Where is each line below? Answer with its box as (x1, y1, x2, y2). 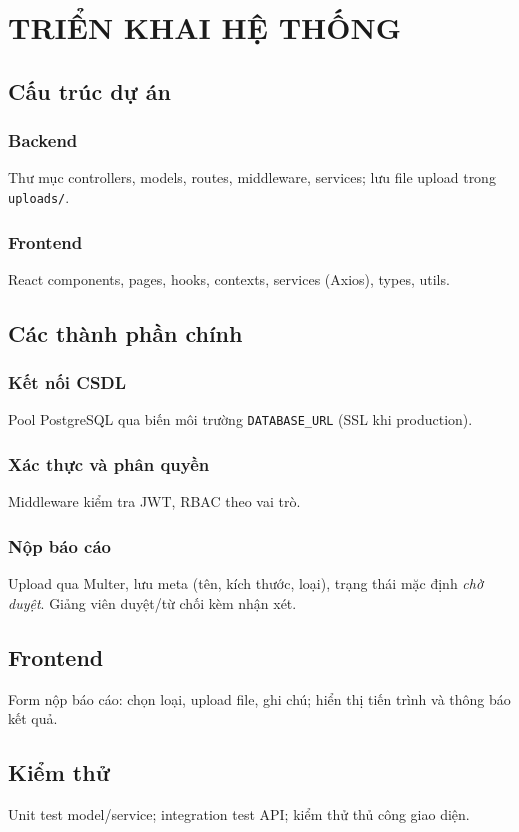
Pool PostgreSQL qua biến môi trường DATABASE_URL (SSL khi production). (8, 409, 473, 430)
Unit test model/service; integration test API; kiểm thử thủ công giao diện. (8, 803, 470, 824)
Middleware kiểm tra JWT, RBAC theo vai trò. (8, 491, 301, 512)
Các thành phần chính (8, 317, 243, 348)
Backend (8, 128, 78, 153)
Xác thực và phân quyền (8, 452, 210, 477)
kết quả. (8, 708, 58, 729)
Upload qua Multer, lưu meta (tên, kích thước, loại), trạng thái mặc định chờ (8, 573, 484, 594)
